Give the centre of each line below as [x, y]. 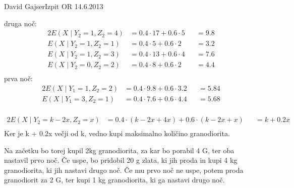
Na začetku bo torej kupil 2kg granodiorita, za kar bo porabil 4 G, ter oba [119, 150]
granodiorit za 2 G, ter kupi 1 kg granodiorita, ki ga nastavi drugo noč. [114, 180]
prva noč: [18, 78]
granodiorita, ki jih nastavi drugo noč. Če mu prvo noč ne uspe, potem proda [124, 170]
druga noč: [21, 23]
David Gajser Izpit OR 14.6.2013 [54, 6]
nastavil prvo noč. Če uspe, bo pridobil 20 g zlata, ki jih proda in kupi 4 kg [121, 160]
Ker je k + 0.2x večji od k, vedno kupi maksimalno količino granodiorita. [117, 133]
